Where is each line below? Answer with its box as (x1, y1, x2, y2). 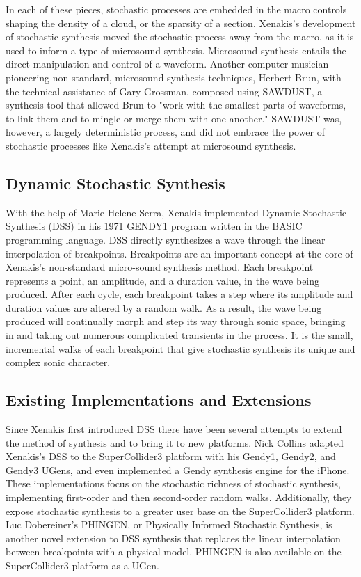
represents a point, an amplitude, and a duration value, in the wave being (6, 273, 320, 287)
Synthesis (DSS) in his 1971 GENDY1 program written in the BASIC (6, 219, 303, 233)
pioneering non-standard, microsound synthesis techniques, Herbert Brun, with (6, 70, 342, 84)
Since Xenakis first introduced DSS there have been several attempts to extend (6, 422, 342, 436)
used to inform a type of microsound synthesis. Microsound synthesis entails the (6, 42, 346, 57)
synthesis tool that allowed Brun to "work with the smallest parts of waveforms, (6, 97, 346, 112)
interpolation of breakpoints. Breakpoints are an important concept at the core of (6, 246, 353, 260)
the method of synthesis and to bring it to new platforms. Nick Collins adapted (6, 435, 344, 450)
